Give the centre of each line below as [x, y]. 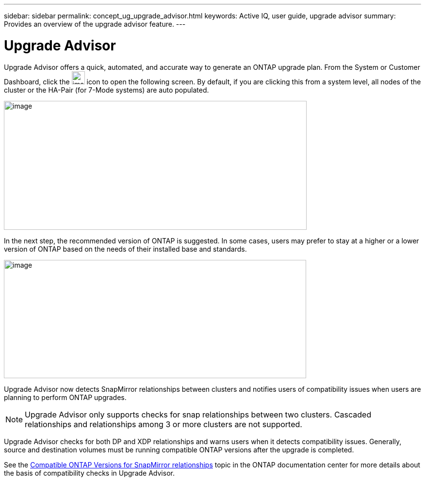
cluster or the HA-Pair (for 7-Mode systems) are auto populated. [106, 90]
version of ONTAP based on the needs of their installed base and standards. [125, 249]
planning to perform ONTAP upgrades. [65, 397]
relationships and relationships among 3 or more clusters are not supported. [163, 424]
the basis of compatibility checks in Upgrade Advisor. [89, 473]
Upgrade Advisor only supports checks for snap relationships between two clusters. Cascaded [198, 414]
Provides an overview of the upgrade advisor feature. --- [95, 24]
